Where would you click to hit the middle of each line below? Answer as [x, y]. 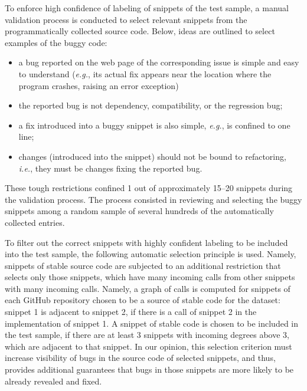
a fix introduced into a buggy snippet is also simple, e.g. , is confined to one [154, 125]
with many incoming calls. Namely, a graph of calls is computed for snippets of [148, 288]
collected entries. [35, 222]
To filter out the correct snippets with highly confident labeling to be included [146, 242]
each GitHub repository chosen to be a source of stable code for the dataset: [143, 300]
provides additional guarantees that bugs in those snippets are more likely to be [149, 369]
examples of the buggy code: [56, 42]
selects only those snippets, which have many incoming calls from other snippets [150, 277]
